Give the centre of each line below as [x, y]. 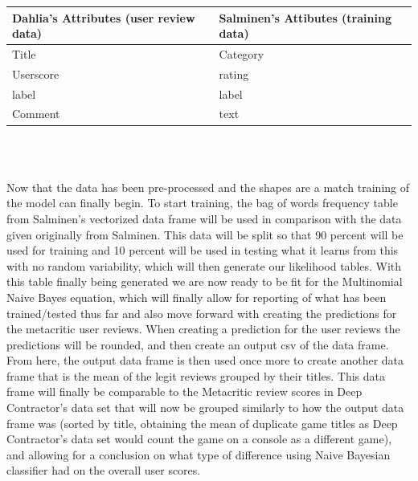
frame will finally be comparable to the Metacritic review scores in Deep [184, 391]
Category [242, 53]
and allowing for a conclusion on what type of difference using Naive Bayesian [199, 454]
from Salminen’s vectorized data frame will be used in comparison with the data [204, 218]
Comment [36, 114]
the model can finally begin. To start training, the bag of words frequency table [202, 203]
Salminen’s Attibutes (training [305, 17]
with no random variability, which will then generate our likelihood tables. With [204, 265]
